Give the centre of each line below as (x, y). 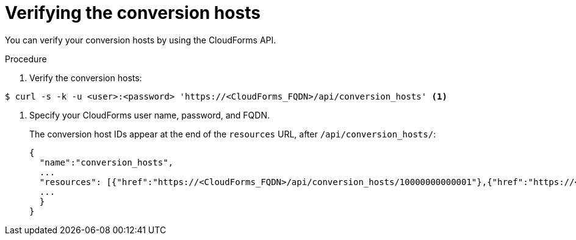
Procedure (26, 59)
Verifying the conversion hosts (133, 13)
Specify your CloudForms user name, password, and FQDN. (150, 115)
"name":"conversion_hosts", (106, 162)
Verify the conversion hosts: (86, 78)
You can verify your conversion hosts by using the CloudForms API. (141, 40)
